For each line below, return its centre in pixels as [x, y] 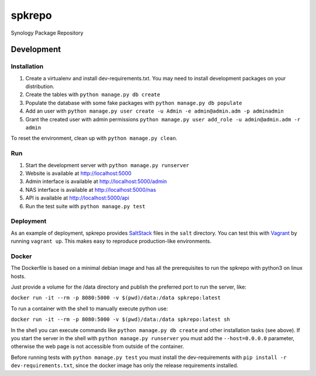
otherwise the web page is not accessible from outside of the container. [97, 347]
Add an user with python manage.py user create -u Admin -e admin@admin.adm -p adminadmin [154, 111]
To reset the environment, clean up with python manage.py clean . [94, 138]
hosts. [18, 276]
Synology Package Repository [47, 33]
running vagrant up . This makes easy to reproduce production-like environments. [111, 241]
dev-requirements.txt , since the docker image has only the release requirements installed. [125, 365]
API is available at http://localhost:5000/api [78, 198]
